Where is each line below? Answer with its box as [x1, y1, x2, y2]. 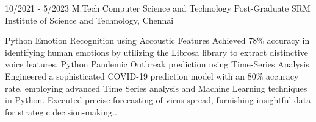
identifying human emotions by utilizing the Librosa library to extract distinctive [5, 46, 308, 58]
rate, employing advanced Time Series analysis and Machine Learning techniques [5, 81, 307, 94]
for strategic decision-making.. [5, 105, 117, 118]
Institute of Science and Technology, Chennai [5, 13, 174, 26]
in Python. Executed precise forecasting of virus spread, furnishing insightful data [5, 93, 311, 106]
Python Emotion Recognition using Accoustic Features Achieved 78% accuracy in [5, 34, 310, 47]
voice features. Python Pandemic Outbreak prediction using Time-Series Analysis [5, 58, 309, 70]
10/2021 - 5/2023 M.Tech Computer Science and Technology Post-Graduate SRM [5, 2, 311, 14]
